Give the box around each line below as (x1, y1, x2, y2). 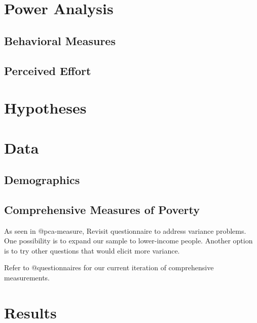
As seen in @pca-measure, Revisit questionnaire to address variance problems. (4, 225, 246, 236)
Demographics (4, 172, 80, 188)
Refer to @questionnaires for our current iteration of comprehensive (4, 262, 214, 273)
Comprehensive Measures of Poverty (4, 201, 200, 217)
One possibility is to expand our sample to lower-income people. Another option (4, 235, 253, 246)
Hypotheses (4, 97, 87, 118)
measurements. (4, 272, 50, 283)
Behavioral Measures (4, 32, 116, 48)
